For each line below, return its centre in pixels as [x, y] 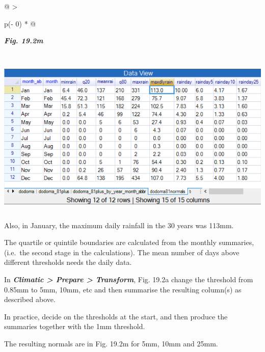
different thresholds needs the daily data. [68, 262]
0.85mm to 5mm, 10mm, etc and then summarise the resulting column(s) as [123, 289]
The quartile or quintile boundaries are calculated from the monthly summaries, [129, 242]
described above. [30, 299]
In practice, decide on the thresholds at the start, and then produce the [116, 316]
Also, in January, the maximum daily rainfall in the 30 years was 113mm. [119, 225]
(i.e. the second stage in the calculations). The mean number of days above [122, 252]
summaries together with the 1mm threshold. [75, 326]
